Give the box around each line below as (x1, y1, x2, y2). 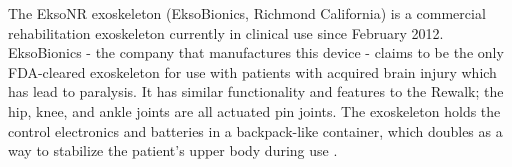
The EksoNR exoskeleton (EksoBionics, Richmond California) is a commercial (8, 3, 486, 23)
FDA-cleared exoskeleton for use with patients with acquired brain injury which (8, 61, 497, 82)
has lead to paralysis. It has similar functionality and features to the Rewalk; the (8, 81, 504, 102)
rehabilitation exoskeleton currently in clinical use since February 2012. (8, 22, 444, 43)
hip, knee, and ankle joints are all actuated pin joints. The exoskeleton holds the (8, 100, 501, 121)
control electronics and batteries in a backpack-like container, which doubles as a (8, 120, 503, 141)
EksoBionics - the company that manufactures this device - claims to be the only (8, 42, 504, 63)
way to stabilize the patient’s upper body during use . (8, 140, 338, 161)
